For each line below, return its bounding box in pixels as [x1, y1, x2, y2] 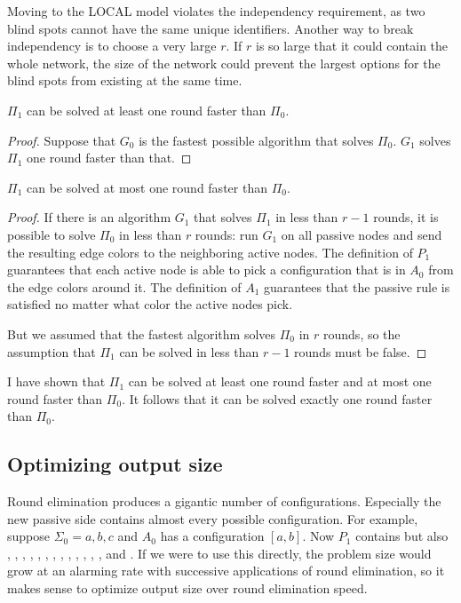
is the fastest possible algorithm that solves [139, 131, 374, 149]
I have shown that [7, 372, 106, 391]
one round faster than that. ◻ [26, 148, 192, 167]
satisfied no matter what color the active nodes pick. [7, 295, 293, 313]
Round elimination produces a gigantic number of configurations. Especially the [7, 492, 441, 511]
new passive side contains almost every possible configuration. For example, [7, 509, 418, 528]
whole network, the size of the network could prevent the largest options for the [7, 53, 441, 72]
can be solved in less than [119, 342, 259, 361]
